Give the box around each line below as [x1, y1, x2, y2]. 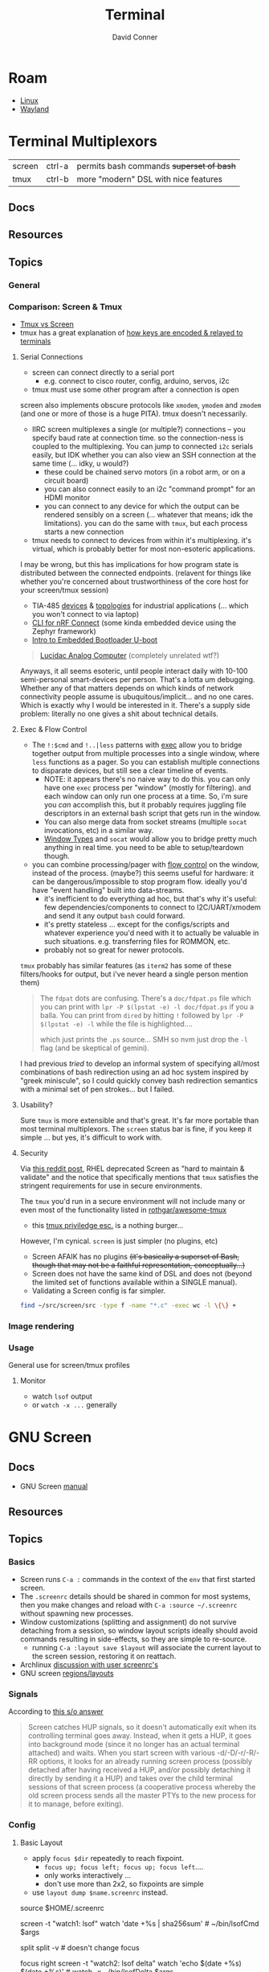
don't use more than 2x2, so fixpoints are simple [43, 1879, 205, 1888]
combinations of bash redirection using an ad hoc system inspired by [19, 1067, 249, 1077]
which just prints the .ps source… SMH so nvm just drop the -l [39, 1035, 248, 1045]
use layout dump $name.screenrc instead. [31, 1888, 169, 1897]
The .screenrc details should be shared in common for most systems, [19, 1592, 251, 1601]
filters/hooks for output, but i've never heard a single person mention [19, 969, 249, 979]
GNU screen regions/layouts [19, 1669, 114, 1678]
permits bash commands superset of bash [76, 160, 237, 171]
